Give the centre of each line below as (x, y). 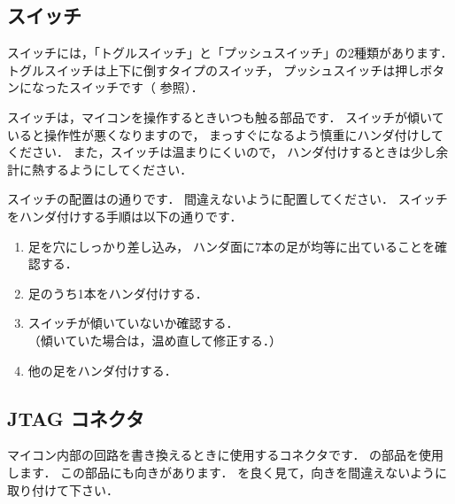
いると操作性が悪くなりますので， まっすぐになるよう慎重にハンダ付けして (226, 134)
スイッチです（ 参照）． (136, 87)
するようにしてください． (118, 169)
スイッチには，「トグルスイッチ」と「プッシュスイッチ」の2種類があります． (230, 53)
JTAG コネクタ (76, 418)
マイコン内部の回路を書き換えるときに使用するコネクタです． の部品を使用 (226, 455)
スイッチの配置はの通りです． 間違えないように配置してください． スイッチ (227, 199)
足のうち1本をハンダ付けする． (118, 293)
